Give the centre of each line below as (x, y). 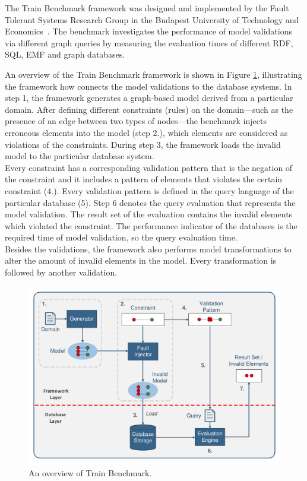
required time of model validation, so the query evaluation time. (121, 237)
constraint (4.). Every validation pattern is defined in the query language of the (149, 190)
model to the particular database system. (80, 156)
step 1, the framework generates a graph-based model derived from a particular (149, 98)
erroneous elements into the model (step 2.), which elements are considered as (146, 132)
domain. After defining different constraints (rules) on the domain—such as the (149, 109)
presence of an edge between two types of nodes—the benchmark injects (136, 121)
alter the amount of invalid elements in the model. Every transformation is (141, 260)
